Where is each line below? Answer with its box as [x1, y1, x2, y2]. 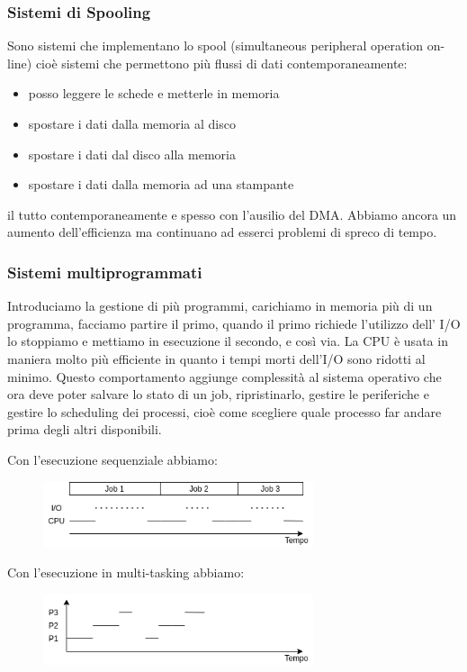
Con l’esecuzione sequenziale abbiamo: [7, 450, 218, 468]
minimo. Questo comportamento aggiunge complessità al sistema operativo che [7, 367, 442, 386]
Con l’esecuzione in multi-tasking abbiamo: [7, 562, 245, 581]
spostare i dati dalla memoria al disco [28, 114, 236, 132]
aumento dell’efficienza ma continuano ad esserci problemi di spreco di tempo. [7, 222, 437, 241]
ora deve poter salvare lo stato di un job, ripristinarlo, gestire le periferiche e [7, 385, 429, 404]
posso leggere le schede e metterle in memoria [28, 84, 280, 103]
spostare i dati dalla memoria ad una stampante [28, 175, 294, 194]
